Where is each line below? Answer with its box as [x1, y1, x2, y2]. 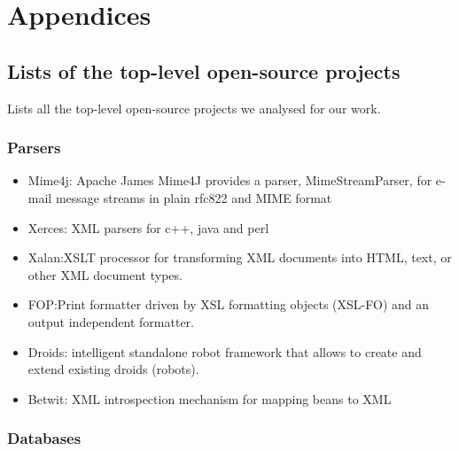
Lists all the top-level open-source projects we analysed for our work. [7, 98, 381, 117]
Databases [7, 427, 82, 449]
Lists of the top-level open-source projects [7, 57, 401, 84]
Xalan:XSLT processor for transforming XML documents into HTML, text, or [27, 248, 452, 267]
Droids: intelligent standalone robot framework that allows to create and [27, 342, 422, 361]
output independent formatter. [27, 312, 194, 330]
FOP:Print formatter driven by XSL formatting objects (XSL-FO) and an [27, 295, 430, 314]
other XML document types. [27, 265, 183, 284]
